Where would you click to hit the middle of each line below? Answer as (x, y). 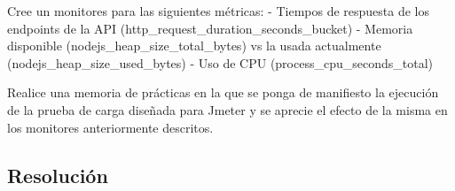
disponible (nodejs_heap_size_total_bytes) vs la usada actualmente (194, 46)
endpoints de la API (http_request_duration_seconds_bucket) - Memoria (210, 28)
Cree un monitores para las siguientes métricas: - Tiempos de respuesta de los (219, 11)
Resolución (58, 175)
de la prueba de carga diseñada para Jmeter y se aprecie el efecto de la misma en (227, 109)
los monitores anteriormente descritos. (110, 127)
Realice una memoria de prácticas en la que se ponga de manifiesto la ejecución (223, 92)
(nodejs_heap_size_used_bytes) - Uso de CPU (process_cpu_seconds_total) (220, 62)
